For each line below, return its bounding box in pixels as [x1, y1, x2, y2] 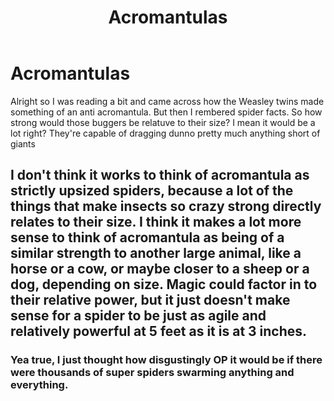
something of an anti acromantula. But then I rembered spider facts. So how [10, 106, 323, 118]
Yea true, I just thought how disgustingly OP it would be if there [10, 353, 323, 367]
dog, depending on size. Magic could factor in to [10, 276, 318, 293]
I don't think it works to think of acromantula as [10, 167, 310, 184]
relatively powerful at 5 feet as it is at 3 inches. [10, 323, 308, 340]
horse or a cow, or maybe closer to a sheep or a [10, 261, 310, 278]
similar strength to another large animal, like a [10, 245, 302, 262]
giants [10, 137, 36, 150]
